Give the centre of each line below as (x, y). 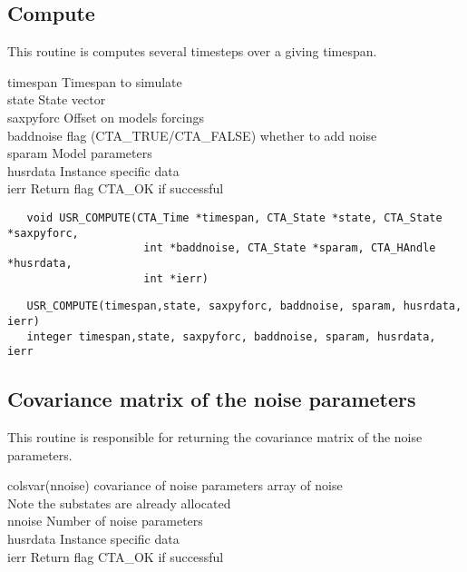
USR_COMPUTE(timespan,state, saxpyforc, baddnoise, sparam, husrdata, (244, 306)
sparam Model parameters (80, 153)
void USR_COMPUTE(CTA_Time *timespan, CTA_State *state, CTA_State (234, 217)
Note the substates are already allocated (119, 503)
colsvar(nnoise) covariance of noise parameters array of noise (175, 485)
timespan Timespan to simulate (95, 81)
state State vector (57, 99)
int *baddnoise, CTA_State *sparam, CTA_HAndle (290, 248)
